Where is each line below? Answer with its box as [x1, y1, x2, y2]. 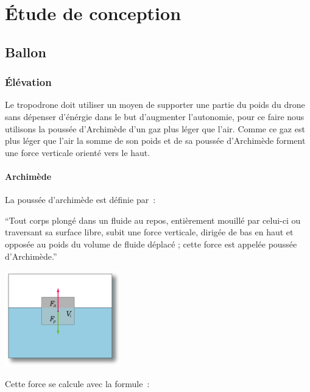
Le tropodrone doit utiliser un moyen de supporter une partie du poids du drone [5, 98, 305, 111]
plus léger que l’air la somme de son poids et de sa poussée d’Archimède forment [5, 134, 306, 147]
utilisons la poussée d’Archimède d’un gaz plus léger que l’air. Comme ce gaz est [5, 122, 305, 135]
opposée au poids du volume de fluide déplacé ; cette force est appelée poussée [5, 237, 297, 250]
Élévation [5, 74, 52, 90]
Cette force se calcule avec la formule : [5, 377, 150, 390]
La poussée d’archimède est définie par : [5, 193, 156, 206]
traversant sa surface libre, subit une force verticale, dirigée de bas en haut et [5, 226, 294, 238]
